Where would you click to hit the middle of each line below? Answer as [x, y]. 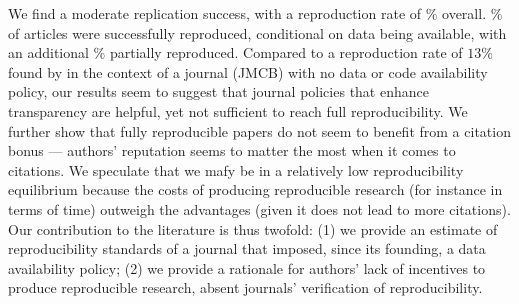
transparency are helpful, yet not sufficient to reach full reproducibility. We [238, 110]
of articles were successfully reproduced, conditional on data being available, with [257, 32]
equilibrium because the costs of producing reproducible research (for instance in [255, 189]
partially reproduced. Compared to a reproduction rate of [286, 52]
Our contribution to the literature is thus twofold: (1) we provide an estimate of [253, 228]
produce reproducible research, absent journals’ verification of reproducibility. [245, 287]
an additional [48, 52]
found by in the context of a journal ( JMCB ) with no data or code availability [248, 71]
